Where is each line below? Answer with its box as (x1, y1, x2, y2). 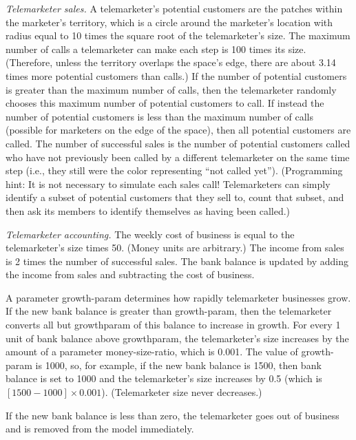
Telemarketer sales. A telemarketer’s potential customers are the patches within (6, 1, 343, 15)
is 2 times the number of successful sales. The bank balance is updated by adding (6, 253, 349, 268)
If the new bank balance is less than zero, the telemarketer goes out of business (6, 408, 339, 422)
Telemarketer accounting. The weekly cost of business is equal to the (6, 227, 295, 241)
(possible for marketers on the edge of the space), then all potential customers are (6, 123, 351, 137)
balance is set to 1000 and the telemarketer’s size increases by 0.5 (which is (6, 371, 322, 386)
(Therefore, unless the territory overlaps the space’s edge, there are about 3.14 (6, 55, 336, 70)
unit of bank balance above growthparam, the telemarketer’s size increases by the (6, 331, 349, 345)
